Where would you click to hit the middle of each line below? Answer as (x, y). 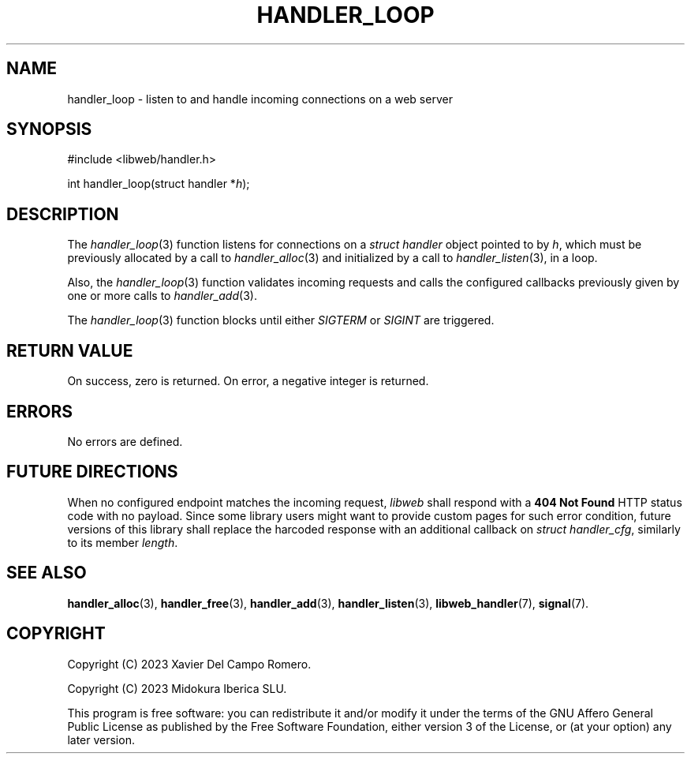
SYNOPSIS (49, 129)
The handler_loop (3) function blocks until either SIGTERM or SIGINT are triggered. (281, 320)
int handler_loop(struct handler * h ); (159, 184)
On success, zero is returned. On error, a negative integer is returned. (248, 381)
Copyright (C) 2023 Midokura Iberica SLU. (177, 688)
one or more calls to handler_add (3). (162, 296)
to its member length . (123, 542)
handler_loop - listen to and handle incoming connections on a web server (260, 99)
